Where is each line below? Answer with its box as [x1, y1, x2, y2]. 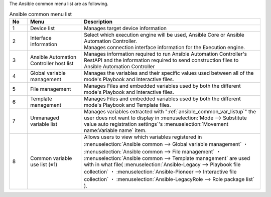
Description [83, 18, 113, 25]
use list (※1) [30, 161, 58, 168]
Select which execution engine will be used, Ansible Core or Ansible [83, 31, 244, 38]
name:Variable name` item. [83, 127, 147, 134]
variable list [30, 120, 58, 127]
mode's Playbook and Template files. [83, 101, 171, 108]
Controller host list [30, 60, 74, 67]
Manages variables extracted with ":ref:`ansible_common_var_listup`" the [83, 108, 256, 115]
